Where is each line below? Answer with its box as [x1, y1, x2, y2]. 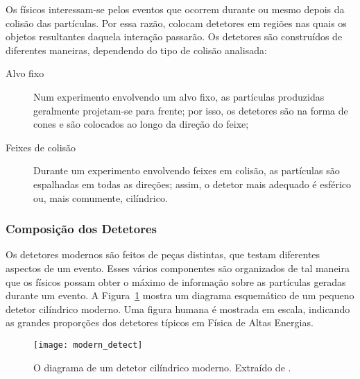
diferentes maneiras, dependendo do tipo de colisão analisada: [6, 42, 267, 57]
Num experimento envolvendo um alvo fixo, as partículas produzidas [33, 89, 325, 103]
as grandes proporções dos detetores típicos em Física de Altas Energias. [6, 315, 314, 330]
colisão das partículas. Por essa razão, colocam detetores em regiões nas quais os [6, 15, 347, 30]
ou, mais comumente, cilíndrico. [33, 190, 168, 205]
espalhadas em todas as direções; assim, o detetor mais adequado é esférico [33, 176, 352, 191]
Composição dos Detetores [6, 220, 157, 237]
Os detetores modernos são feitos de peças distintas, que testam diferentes [6, 247, 320, 262]
